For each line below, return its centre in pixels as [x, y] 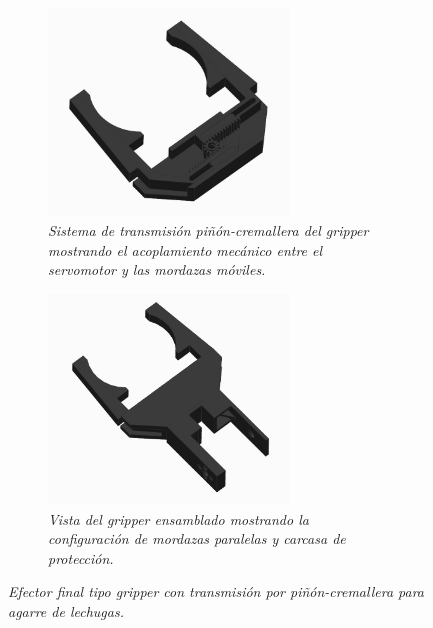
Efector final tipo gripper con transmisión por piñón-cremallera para [216, 591]
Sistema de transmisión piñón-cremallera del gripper [208, 230]
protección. [81, 557]
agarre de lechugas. [66, 610]
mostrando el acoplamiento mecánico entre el [185, 249]
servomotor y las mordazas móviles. [157, 269]
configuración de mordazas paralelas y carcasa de [197, 538]
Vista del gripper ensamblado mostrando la [178, 518]
